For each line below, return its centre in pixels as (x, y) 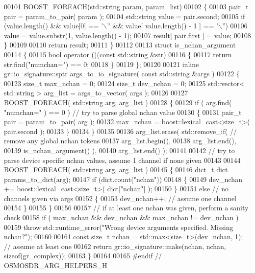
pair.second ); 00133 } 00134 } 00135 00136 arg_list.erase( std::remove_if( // (120, 131)
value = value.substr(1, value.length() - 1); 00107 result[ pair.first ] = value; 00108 (127, 35)
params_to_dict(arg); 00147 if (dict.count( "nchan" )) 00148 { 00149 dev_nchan (123, 179)
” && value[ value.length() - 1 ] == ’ (163, 26)
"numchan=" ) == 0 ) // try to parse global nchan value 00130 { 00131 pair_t (123, 112)
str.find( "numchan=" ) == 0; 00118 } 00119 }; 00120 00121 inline (102, 64)
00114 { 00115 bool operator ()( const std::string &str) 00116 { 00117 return (118, 54)
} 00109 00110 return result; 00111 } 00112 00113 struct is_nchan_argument (120, 45)
